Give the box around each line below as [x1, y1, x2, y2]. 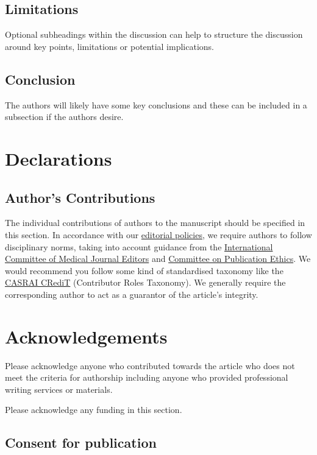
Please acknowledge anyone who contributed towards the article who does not [5, 359, 295, 372]
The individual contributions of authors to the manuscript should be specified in [5, 216, 305, 229]
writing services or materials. [5, 383, 113, 395]
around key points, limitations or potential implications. [5, 40, 214, 52]
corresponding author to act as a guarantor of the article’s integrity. [5, 287, 258, 300]
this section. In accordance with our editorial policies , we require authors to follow [5, 228, 312, 241]
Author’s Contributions [5, 188, 155, 206]
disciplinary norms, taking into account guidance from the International [5, 240, 273, 253]
